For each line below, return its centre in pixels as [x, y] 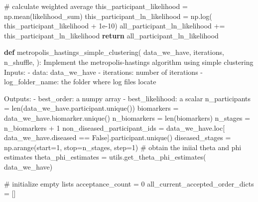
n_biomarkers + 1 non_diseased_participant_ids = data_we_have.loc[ [115, 127]
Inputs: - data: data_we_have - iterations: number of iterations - [104, 72]
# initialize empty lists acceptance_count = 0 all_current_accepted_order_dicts [129, 183]
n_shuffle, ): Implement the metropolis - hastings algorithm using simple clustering [129, 62]
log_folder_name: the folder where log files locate [80, 82]
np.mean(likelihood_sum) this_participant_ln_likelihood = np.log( [108, 16]
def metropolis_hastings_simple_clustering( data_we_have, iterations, [114, 52]
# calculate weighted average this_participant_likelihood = [96, 6]
